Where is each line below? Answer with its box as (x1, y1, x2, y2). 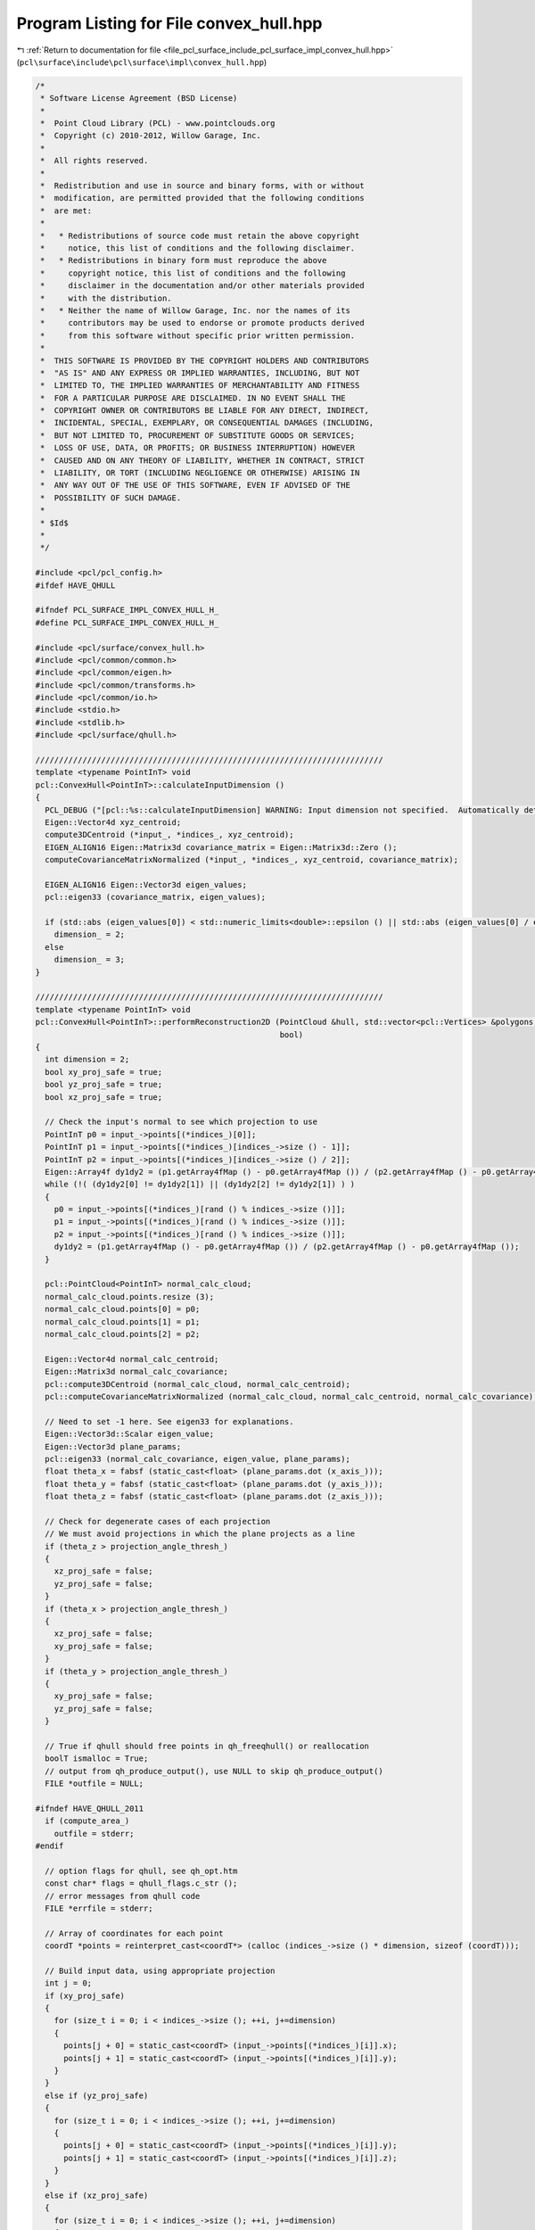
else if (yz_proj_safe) (45, 2090, 149, 2101)
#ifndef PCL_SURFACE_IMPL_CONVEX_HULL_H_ (35, 605, 219, 615)
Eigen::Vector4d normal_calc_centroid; (45, 1354, 219, 1364)
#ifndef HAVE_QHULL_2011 (35, 1803, 144, 1813)
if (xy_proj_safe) (45, 1990, 125, 2001)
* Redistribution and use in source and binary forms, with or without (40, 181, 365, 191)
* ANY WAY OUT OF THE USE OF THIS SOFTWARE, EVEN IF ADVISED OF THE (40, 480, 351, 491)
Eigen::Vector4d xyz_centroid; (45, 817, 182, 827)
